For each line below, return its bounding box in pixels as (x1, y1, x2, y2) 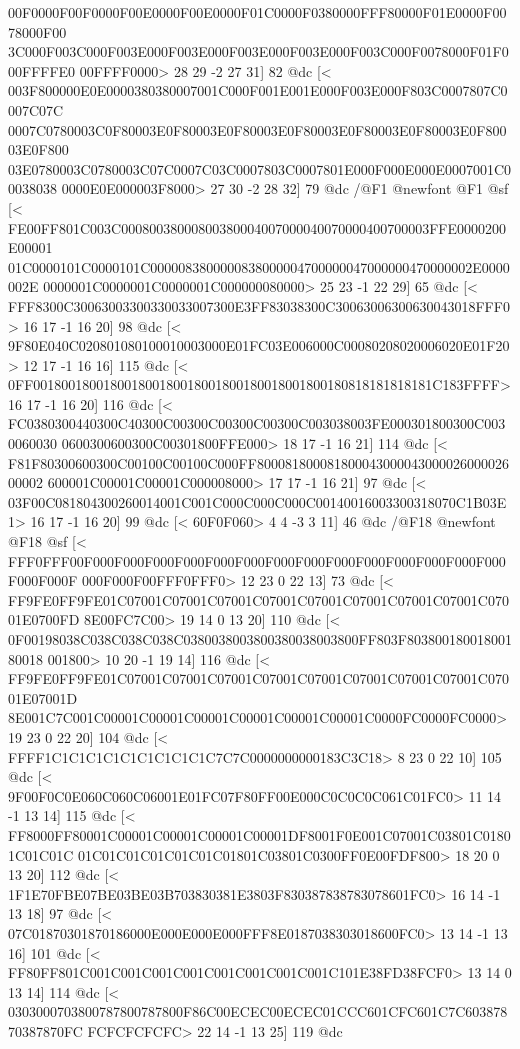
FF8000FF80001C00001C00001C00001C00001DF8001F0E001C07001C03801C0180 (8, 824, 511, 845)
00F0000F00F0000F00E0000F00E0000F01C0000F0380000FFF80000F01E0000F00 (8, 2, 507, 22)
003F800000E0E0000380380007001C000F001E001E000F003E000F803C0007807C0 (8, 80, 508, 101)
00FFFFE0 (8, 60, 76, 81)
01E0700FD (8, 609, 80, 630)
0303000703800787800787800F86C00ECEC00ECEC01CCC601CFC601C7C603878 (8, 1001, 508, 1022)
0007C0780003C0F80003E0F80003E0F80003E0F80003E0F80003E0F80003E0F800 (8, 119, 507, 140)
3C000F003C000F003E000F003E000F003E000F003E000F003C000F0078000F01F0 (8, 41, 509, 62)
